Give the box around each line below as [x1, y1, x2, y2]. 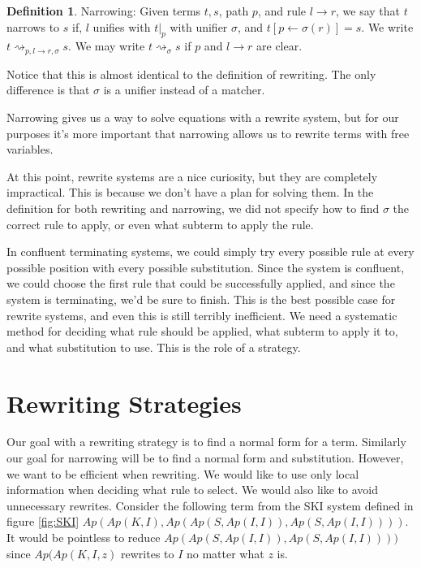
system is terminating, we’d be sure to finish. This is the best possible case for [6, 290, 396, 307]
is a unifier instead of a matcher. [103, 81, 265, 98]
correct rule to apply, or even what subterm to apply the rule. [6, 215, 314, 232]
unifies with [92, 18, 151, 35]
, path [218, 2, 249, 19]
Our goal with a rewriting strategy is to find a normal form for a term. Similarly [6, 433, 406, 450]
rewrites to [121, 544, 174, 561]
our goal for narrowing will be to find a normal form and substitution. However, [6, 449, 404, 466]
